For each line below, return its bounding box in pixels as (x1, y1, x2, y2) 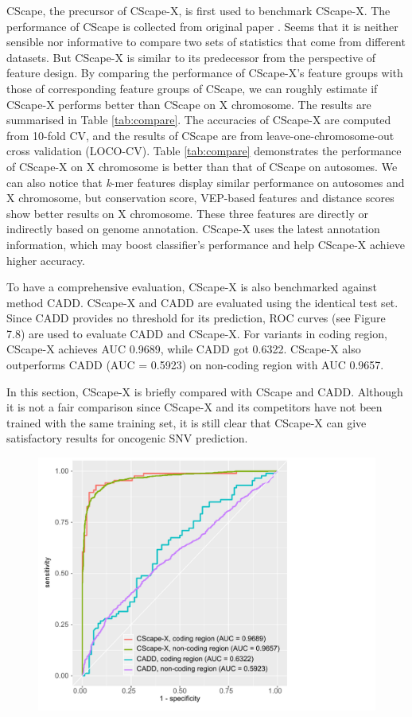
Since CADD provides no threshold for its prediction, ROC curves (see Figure (6, 310, 386, 326)
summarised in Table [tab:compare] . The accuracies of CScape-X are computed (6, 111, 391, 128)
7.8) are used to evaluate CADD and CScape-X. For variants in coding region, (6, 325, 387, 341)
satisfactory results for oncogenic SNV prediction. (6, 430, 248, 446)
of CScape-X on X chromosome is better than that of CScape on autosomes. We (6, 158, 398, 174)
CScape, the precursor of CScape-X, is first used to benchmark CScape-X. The (6, 2, 391, 18)
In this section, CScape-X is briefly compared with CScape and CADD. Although (6, 383, 403, 399)
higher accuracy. (6, 251, 85, 268)
